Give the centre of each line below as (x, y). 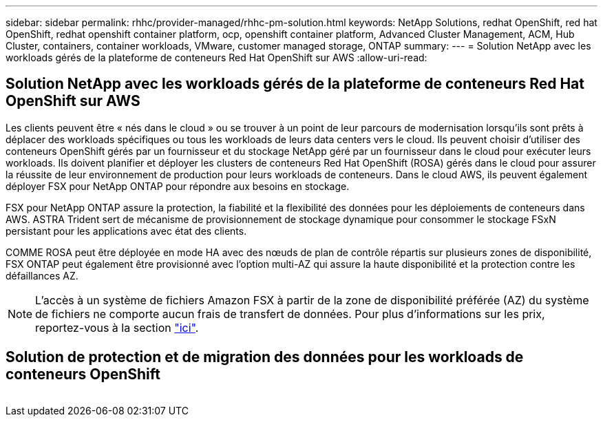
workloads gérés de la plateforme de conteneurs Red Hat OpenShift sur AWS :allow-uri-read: (216, 57)
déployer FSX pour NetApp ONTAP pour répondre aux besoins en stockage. (178, 186)
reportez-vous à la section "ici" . (117, 327)
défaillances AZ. (42, 275)
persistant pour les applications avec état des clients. (126, 231)
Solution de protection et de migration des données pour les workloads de (265, 357)
